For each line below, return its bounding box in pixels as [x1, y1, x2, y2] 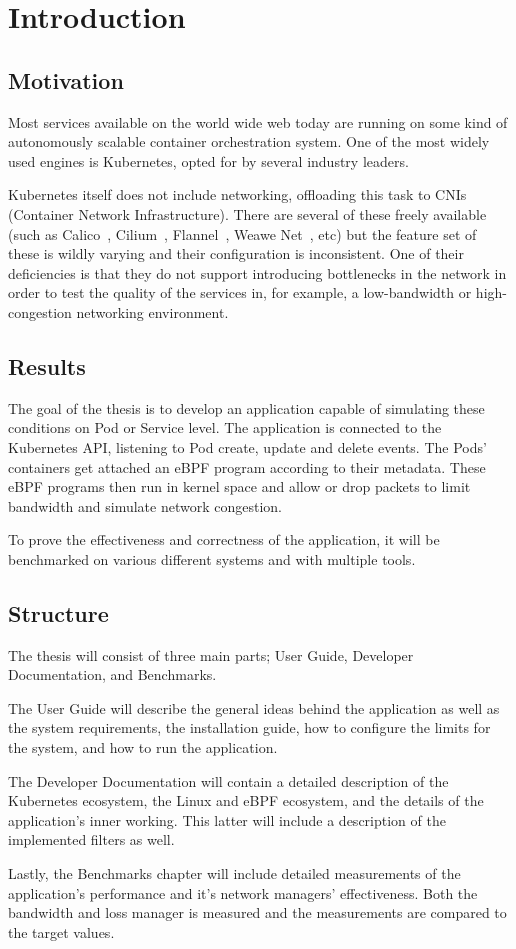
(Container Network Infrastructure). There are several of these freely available [8, 203, 487, 224]
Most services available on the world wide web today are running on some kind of [8, 111, 508, 132]
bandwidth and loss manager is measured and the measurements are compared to [8, 902, 507, 923]
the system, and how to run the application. [8, 737, 278, 758]
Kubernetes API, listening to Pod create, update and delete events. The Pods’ [8, 436, 487, 457]
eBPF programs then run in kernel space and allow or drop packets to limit [8, 476, 471, 497]
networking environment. [76, 301, 229, 322]
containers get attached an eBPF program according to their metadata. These [8, 456, 486, 477]
